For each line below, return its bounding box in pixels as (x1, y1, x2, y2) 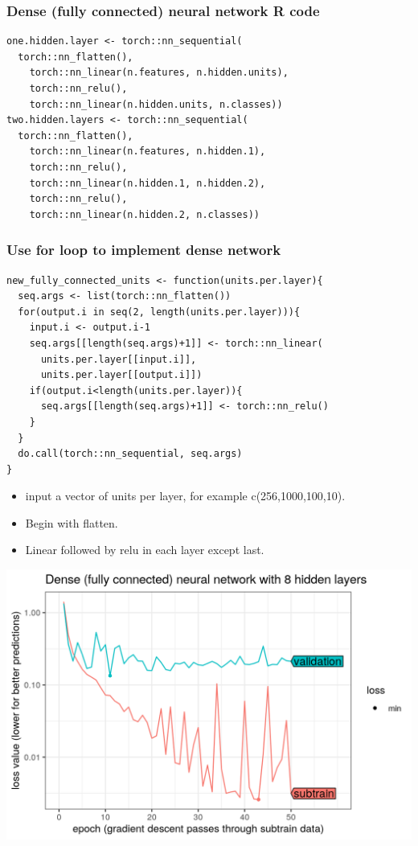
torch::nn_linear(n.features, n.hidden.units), (29, 67, 289, 79)
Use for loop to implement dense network (6, 240, 281, 260)
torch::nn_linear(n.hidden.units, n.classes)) (29, 98, 283, 110)
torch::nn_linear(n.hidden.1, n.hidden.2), (29, 177, 266, 189)
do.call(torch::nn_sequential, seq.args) (18, 448, 243, 460)
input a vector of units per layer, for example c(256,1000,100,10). (25, 487, 346, 504)
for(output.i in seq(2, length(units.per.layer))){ (18, 306, 301, 318)
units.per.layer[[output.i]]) (40, 369, 203, 381)
